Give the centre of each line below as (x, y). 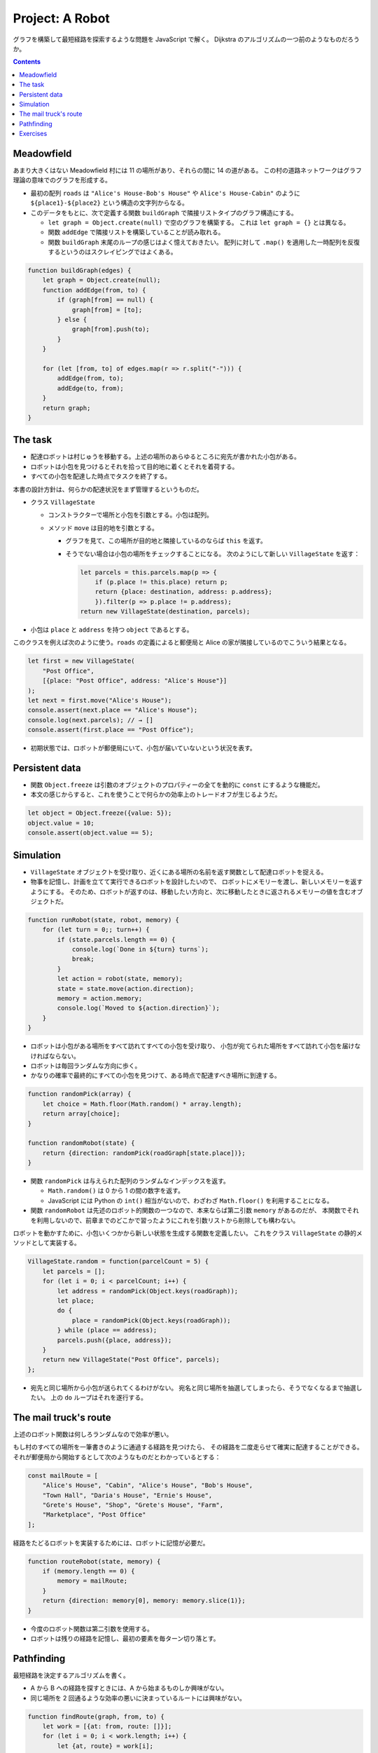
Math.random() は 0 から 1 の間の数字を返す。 (116, 1191)
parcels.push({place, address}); (114, 1340)
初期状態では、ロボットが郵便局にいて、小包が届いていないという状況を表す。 (143, 748)
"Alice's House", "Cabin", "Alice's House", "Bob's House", (148, 1485)
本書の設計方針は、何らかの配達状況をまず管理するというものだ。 (108, 489)
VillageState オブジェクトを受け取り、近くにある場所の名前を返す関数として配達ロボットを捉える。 (179, 872)
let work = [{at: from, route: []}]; (107, 1726)
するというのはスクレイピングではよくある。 (112, 252)
